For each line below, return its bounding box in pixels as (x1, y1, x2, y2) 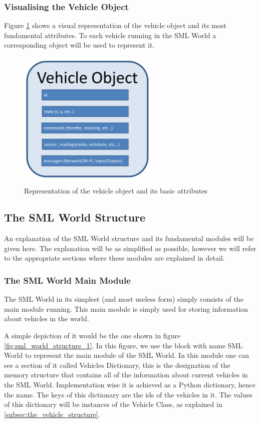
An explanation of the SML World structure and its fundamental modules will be (4, 233, 254, 244)
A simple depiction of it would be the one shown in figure (4, 330, 181, 341)
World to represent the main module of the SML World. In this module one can (4, 350, 249, 360)
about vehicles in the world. (4, 313, 89, 324)
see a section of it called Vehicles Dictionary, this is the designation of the (4, 359, 230, 370)
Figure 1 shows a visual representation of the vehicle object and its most (4, 20, 226, 31)
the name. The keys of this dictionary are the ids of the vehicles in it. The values (4, 389, 252, 399)
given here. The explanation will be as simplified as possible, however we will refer (4, 243, 256, 253)
